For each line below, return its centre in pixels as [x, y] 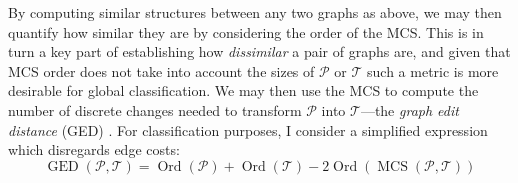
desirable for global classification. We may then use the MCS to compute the [243, 90]
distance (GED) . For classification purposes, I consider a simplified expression [248, 129]
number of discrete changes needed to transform [155, 109]
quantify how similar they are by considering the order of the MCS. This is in [246, 31]
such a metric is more [433, 70]
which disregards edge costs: [94, 149]
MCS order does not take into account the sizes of [161, 70]
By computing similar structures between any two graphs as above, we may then [255, 12]
